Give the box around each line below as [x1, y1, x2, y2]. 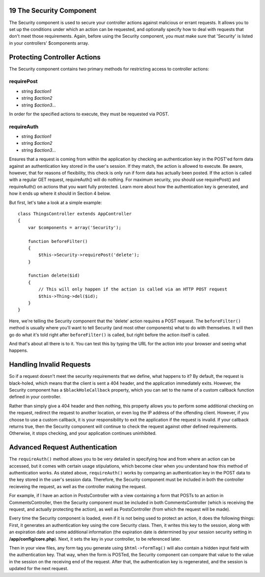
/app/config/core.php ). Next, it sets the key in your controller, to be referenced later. [9, 536, 181, 542]
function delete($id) [27, 273, 80, 278]
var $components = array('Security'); [27, 225, 122, 230]
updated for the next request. [9, 566, 69, 572]
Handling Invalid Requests [9, 361, 91, 369]
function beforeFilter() [27, 238, 88, 244]
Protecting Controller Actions [9, 53, 101, 61]
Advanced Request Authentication [9, 443, 117, 451]
